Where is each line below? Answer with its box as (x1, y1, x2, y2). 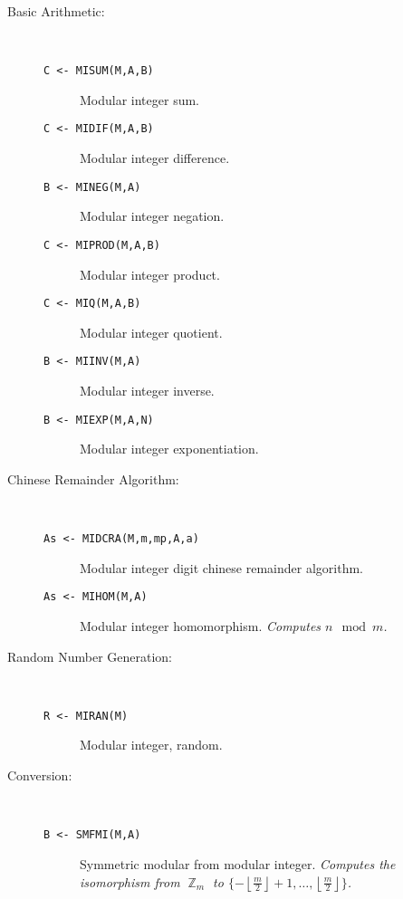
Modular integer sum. (80, 90, 200, 109)
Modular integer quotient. (80, 322, 223, 341)
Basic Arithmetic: (7, 2, 105, 20)
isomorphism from (80, 872, 180, 891)
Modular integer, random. (80, 735, 223, 754)
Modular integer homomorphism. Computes (80, 617, 321, 636)
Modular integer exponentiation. (80, 439, 259, 458)
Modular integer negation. (80, 206, 225, 225)
